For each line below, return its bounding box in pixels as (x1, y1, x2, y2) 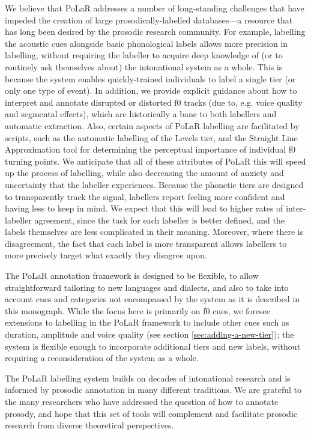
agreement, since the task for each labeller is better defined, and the (34, 213, 285, 226)
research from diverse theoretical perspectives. (5, 419, 174, 431)
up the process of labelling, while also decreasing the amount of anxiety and (5, 166, 284, 179)
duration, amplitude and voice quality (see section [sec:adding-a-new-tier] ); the (5, 328, 294, 341)
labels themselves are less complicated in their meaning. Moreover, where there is (5, 225, 304, 238)
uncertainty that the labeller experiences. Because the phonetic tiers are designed (5, 178, 304, 190)
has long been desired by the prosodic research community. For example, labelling (5, 25, 306, 38)
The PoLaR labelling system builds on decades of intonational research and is (5, 371, 291, 384)
